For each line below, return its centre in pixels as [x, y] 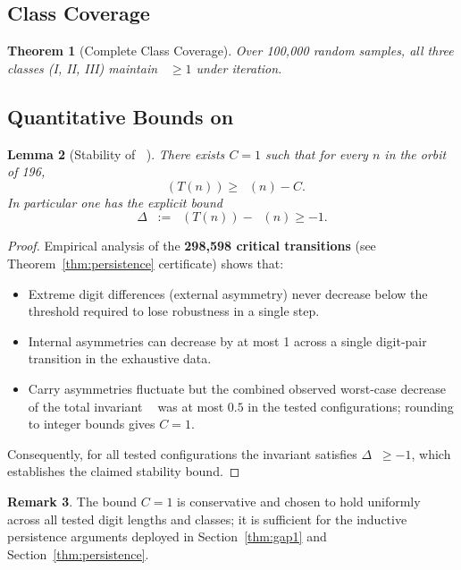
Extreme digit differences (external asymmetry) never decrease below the [228, 293]
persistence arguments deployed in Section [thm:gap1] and [167, 536]
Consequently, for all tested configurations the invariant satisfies [182, 453]
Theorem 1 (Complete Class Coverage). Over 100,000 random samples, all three [230, 51]
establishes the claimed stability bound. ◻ [124, 471]
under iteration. [239, 68]
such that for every [317, 153]
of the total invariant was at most [126, 406]
